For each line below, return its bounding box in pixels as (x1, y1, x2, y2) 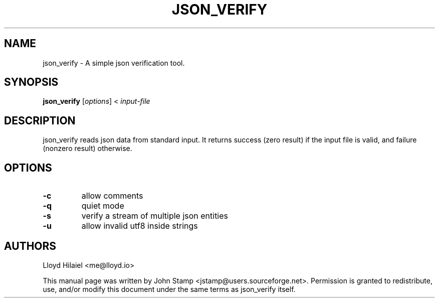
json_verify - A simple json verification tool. (43, 58, 185, 67)
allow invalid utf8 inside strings (81, 221, 198, 231)
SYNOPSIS (4, 76, 59, 89)
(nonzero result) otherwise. (43, 144, 132, 153)
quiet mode (81, 201, 124, 211)
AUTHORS (4, 239, 57, 252)
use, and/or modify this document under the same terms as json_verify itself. (43, 284, 296, 293)
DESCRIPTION (4, 114, 76, 127)
